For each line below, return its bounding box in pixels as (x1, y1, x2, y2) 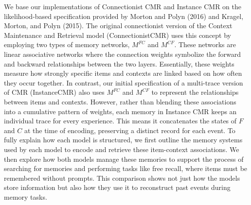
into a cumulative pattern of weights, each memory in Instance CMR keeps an (4, 106, 237, 116)
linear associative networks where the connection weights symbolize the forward (4, 49, 241, 59)
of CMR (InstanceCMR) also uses (4, 87, 105, 97)
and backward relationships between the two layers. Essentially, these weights (4, 58, 234, 68)
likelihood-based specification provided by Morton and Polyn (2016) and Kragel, (4, 11, 244, 21)
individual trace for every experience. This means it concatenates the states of (4, 116, 237, 126)
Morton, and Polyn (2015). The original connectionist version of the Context (4, 20, 233, 31)
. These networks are (174, 39, 236, 50)
